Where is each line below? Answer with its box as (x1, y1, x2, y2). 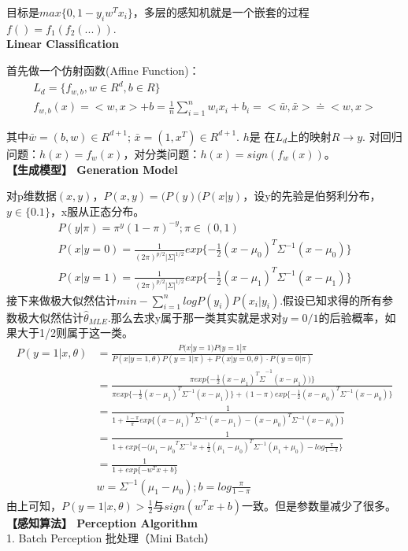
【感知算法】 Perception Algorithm (6, 514, 198, 531)
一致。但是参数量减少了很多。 (241, 497, 396, 513)
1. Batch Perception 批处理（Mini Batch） (6, 530, 216, 546)
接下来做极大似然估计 (6, 291, 117, 308)
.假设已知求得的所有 (280, 291, 383, 308)
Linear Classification (6, 35, 120, 52)
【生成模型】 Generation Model (6, 161, 178, 177)
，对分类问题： (123, 145, 201, 161)
